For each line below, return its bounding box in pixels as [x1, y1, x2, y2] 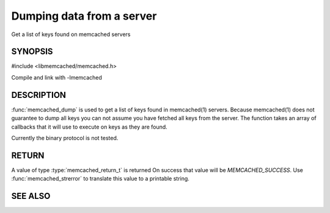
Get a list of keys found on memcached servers [11, 31, 131, 38]
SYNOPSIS [11, 47, 53, 57]
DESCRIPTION [11, 89, 67, 100]
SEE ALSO [11, 191, 51, 201]
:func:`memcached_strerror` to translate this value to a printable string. [11, 175, 189, 182]
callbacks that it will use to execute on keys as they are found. [11, 123, 167, 130]
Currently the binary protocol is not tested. [11, 134, 119, 141]
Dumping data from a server [11, 9, 157, 23]
